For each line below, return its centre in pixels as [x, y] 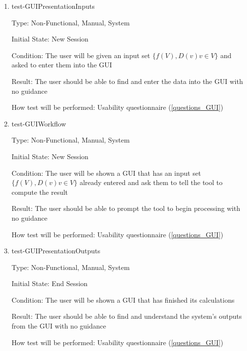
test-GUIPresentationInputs [53, 6]
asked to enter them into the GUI [62, 65]
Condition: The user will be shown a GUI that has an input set [106, 173]
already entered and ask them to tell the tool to [151, 182]
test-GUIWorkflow [39, 123]
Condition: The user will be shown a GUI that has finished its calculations [123, 299]
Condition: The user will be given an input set [81, 55]
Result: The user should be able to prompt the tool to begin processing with [126, 208]
